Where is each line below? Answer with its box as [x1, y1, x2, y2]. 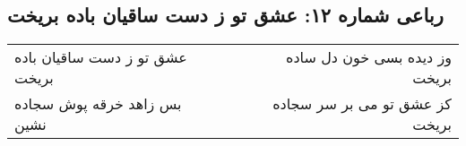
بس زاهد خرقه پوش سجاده [14, 93, 182, 115]
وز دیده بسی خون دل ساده [286, 47, 452, 68]
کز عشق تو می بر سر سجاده [272, 93, 452, 115]
